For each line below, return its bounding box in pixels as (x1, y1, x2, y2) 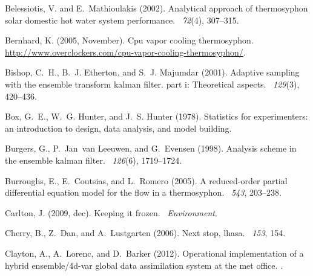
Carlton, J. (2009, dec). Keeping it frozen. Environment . (5, 206, 217, 219)
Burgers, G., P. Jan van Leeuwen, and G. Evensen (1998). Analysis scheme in (5, 142, 297, 155)
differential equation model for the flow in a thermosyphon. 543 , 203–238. (5, 186, 282, 199)
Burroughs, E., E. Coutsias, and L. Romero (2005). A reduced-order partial (5, 174, 288, 187)
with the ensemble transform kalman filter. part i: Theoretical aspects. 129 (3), (5, 77, 300, 90)
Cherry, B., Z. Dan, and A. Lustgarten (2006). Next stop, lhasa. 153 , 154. (5, 226, 286, 239)
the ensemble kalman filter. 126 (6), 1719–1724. (5, 153, 182, 166)
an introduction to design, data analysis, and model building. (5, 121, 232, 134)
